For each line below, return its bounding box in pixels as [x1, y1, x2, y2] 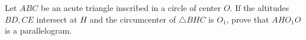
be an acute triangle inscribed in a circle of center [40, 2, 221, 13]
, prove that [226, 13, 269, 25]
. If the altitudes [230, 2, 289, 13]
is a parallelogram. [5, 24, 72, 37]
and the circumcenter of [89, 13, 176, 25]
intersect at [36, 13, 78, 25]
